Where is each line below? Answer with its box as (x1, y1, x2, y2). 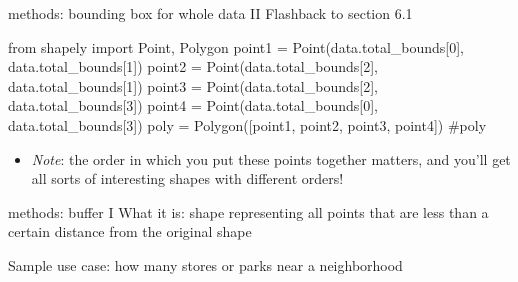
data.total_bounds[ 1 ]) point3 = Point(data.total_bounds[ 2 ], (8, 75, 378, 96)
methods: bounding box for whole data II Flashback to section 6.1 (8, 3, 413, 23)
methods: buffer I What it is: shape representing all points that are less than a (8, 201, 489, 222)
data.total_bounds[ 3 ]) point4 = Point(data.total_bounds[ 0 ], (8, 95, 378, 116)
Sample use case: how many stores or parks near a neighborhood (8, 254, 403, 275)
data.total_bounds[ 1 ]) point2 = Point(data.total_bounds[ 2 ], (8, 56, 378, 77)
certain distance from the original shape (8, 221, 252, 242)
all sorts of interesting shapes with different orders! (31, 168, 344, 189)
